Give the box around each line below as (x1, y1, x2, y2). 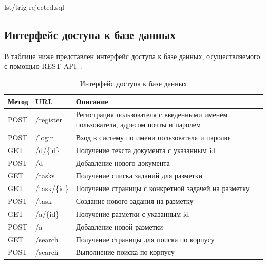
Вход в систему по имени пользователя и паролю (75, 131, 230, 142)
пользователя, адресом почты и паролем (75, 119, 201, 130)
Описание (75, 96, 108, 106)
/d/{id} (35, 144, 60, 155)
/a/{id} (35, 208, 60, 219)
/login (35, 131, 54, 142)
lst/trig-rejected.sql (4, 2, 64, 12)
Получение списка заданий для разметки (75, 170, 203, 181)
